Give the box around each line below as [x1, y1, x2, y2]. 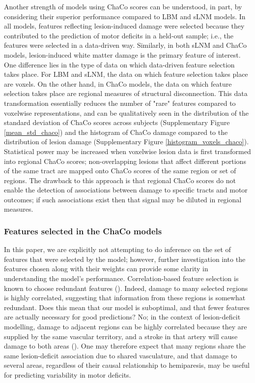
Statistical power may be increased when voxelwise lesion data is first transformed [4, 146, 251, 156]
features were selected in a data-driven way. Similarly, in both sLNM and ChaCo [4, 40, 247, 50]
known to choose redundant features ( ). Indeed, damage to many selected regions [4, 283, 248, 293]
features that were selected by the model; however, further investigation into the [4, 254, 246, 264]
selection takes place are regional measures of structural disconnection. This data [4, 88, 248, 98]
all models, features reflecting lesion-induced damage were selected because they [4, 21, 245, 31]
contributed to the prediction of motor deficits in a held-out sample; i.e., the [4, 30, 233, 40]
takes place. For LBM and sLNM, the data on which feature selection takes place [4, 69, 248, 79]
